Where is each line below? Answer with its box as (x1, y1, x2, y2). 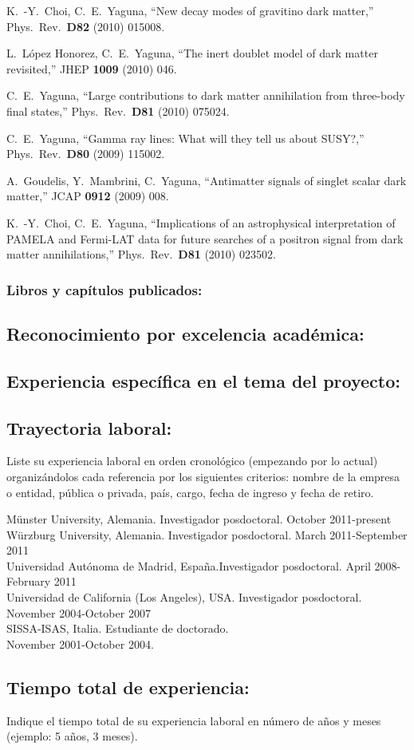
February (6, 573, 51, 590)
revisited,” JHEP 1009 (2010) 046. (6, 60, 177, 77)
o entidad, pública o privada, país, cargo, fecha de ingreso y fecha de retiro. (6, 484, 374, 500)
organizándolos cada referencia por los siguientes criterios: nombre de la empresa (6, 468, 400, 484)
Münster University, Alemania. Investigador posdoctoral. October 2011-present (6, 511, 392, 527)
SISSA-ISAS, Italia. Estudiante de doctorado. (6, 620, 229, 637)
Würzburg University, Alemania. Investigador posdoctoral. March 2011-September (6, 526, 408, 543)
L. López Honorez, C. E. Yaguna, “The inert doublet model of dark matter (6, 45, 378, 61)
